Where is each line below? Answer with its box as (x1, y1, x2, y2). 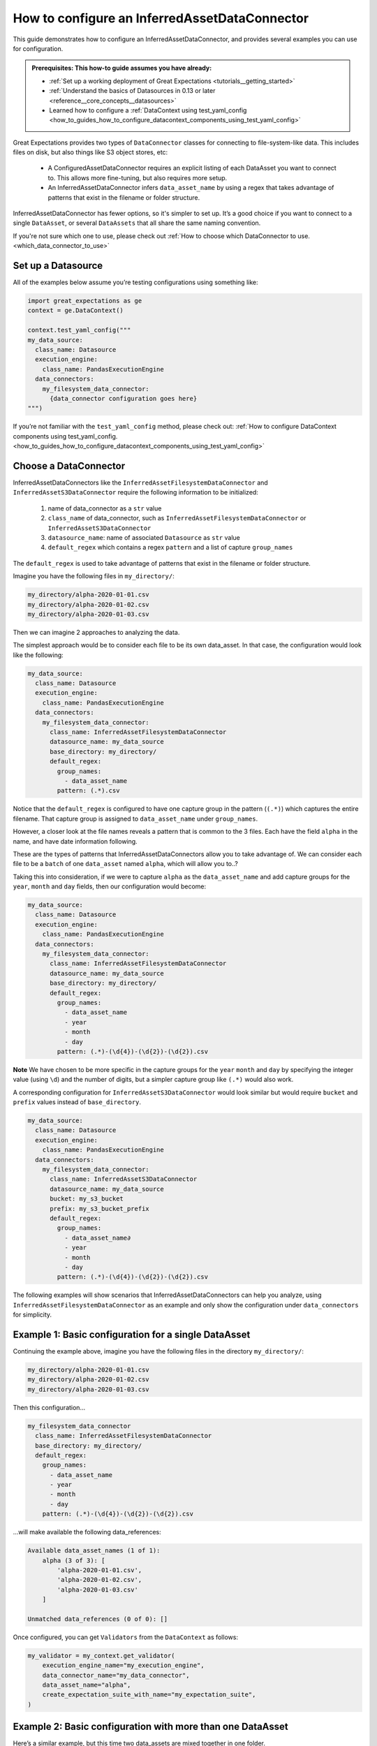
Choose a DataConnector (13, 460, 126, 471)
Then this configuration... (13, 1403, 86, 1411)
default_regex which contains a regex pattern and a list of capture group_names (47, 543, 293, 552)
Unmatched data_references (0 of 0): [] (27, 1615, 168, 1623)
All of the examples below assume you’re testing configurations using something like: (13, 278, 258, 286)
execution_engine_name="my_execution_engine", (42, 1661, 205, 1669)
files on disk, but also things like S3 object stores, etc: (13, 148, 168, 156)
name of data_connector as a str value (47, 504, 162, 513)
